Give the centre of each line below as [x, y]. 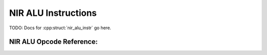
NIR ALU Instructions [53, 13]
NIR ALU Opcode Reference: [53, 42]
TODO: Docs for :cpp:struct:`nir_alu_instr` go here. [60, 28]
